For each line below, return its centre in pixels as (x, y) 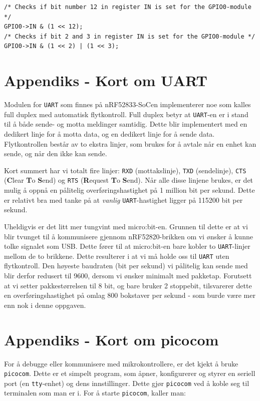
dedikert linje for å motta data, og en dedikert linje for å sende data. (109, 134)
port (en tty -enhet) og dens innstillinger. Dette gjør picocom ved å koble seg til (127, 383)
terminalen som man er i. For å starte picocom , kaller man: (95, 393)
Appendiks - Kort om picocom (111, 339)
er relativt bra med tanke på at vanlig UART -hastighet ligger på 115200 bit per (123, 199)
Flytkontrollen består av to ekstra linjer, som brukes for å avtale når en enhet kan (130, 143)
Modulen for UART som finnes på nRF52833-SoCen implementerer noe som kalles (127, 104)
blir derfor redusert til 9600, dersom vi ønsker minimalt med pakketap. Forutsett (128, 276)
